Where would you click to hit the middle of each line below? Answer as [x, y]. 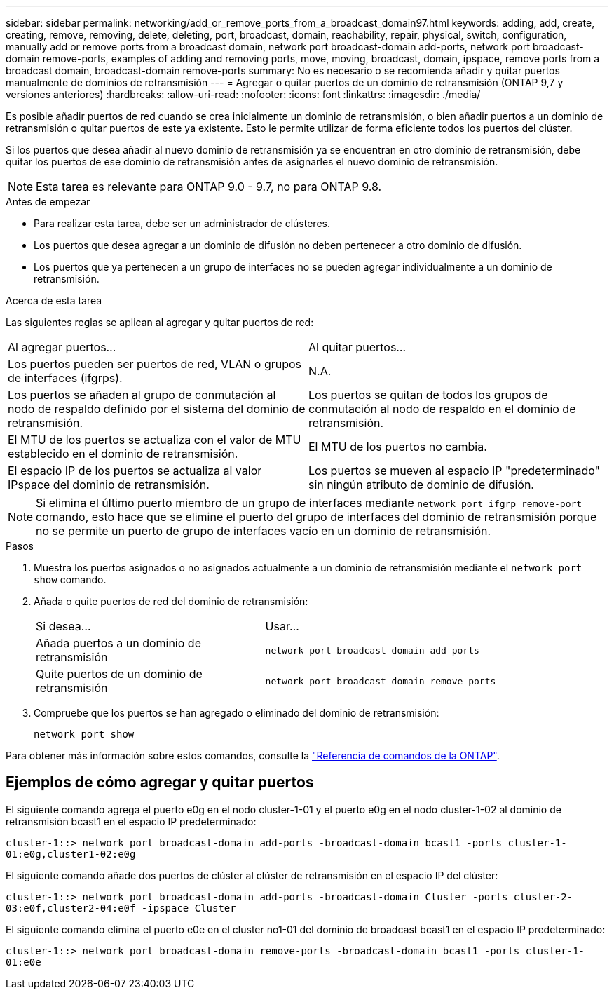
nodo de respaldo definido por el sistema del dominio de [157, 409]
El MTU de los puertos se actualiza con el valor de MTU [155, 440]
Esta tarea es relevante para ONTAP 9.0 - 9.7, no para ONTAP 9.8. [209, 187]
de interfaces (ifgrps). [65, 378]
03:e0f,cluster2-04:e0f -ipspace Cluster [121, 908]
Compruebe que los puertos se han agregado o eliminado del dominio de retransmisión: [237, 713]
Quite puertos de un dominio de [119, 674]
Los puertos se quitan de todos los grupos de [428, 395]
